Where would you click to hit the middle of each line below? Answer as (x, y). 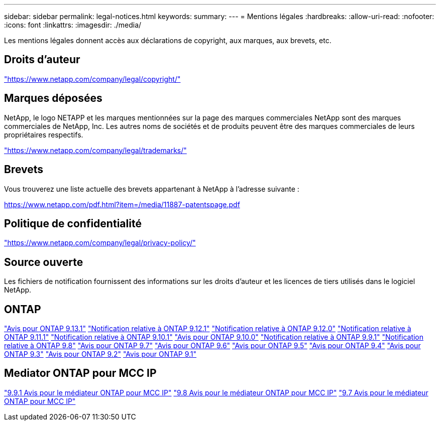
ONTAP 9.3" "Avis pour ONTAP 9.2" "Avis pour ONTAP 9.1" (100, 354)
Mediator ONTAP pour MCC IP (80, 373)
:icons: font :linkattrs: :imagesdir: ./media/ (73, 25)
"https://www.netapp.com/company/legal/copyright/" (92, 79)
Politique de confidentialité (73, 223)
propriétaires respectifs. (44, 134)
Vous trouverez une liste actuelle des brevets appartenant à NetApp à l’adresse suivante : (152, 189)
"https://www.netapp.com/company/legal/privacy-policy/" (100, 243)
